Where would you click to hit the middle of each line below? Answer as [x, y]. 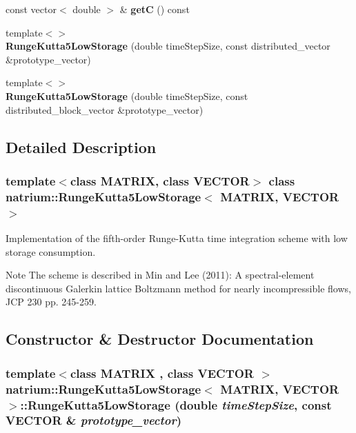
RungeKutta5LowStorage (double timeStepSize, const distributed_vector [168, 46]
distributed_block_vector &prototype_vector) [105, 109]
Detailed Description [81, 147]
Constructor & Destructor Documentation [160, 339]
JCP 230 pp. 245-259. [51, 302]
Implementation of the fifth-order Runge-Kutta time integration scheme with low [177, 238]
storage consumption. [51, 251]
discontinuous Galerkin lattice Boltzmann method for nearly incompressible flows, [178, 288]
